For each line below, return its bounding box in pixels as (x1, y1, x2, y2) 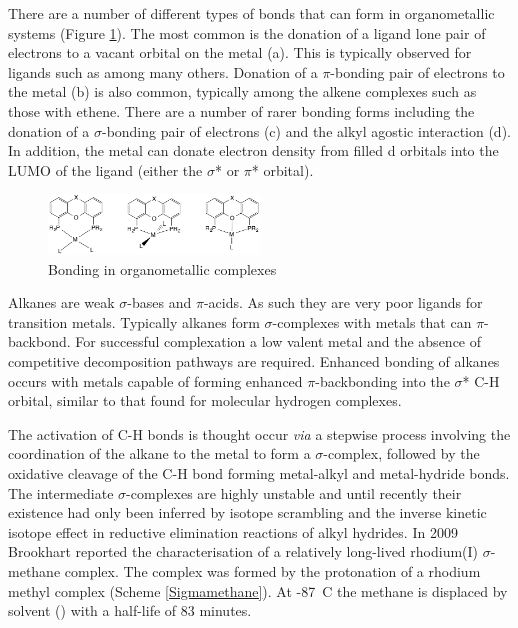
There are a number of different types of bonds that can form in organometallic (8, 3, 495, 23)
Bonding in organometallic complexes (48, 258, 277, 279)
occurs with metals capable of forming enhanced (8, 370, 303, 391)
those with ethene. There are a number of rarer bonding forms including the (8, 100, 475, 121)
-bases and (127, 292, 192, 313)
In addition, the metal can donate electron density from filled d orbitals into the (8, 140, 499, 161)
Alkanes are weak (8, 292, 115, 313)
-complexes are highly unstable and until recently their (126, 482, 462, 503)
